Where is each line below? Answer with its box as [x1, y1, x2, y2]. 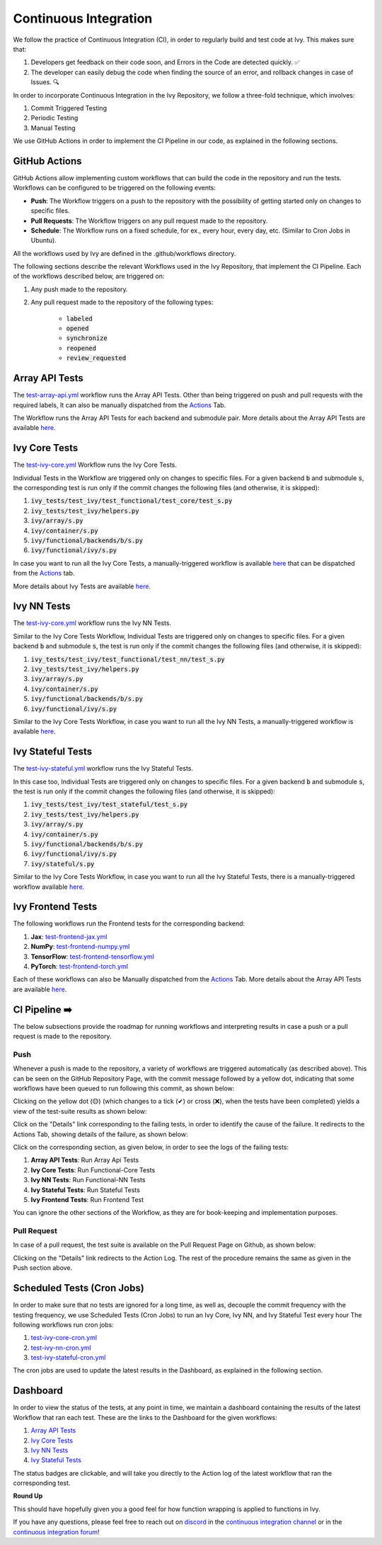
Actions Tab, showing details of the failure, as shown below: [13, 1130, 188, 1138]
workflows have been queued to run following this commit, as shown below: [13, 1084, 235, 1092]
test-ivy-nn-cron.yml [30, 1343, 91, 1352]
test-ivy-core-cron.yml [30, 1334, 98, 1342]
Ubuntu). [30, 236, 57, 245]
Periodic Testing [30, 114, 79, 122]
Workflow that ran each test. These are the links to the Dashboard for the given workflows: [13, 1413, 277, 1421]
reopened [66, 344, 97, 352]
